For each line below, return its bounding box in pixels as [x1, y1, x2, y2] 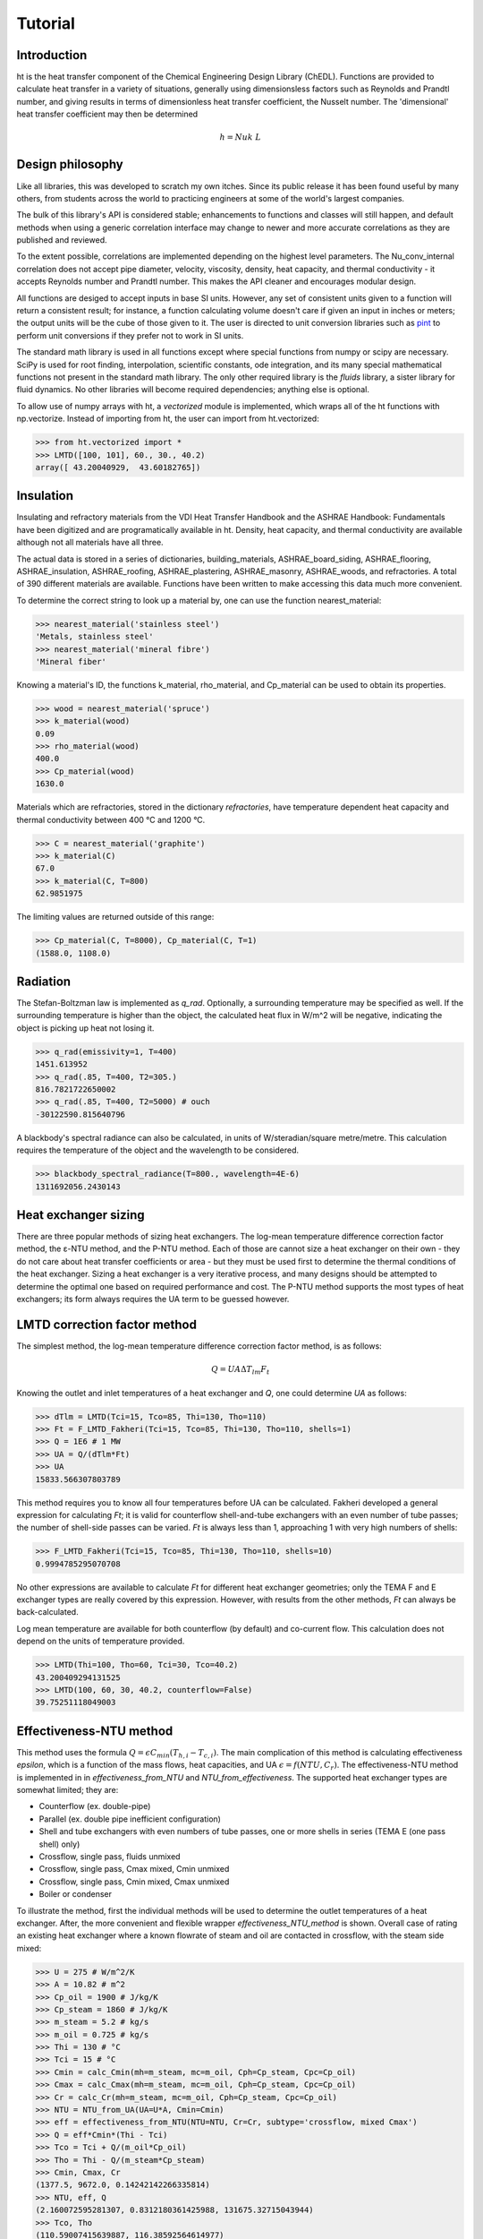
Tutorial [16, 13, 76, 33]
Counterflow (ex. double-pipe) [38, 1801, 151, 1812]
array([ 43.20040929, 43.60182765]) [35, 462, 201, 472]
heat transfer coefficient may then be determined [16, 108, 199, 120]
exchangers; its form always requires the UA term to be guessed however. [16, 1293, 290, 1304]
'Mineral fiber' [35, 656, 107, 666]
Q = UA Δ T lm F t [211, 1364, 270, 1377]
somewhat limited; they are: [16, 1785, 119, 1796]
